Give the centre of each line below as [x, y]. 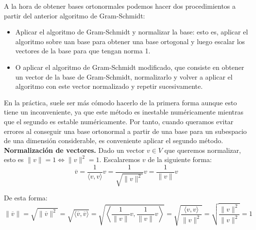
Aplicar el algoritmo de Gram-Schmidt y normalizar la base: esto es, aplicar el [132, 32]
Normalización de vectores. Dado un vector [74, 150]
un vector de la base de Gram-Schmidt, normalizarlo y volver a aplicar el [124, 76]
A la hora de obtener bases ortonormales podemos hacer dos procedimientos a [120, 6]
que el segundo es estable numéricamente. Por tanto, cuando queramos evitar [119, 121]
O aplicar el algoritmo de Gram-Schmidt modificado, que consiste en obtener [130, 67]
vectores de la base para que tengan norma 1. [83, 51]
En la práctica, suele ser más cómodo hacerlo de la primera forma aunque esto [120, 102]
